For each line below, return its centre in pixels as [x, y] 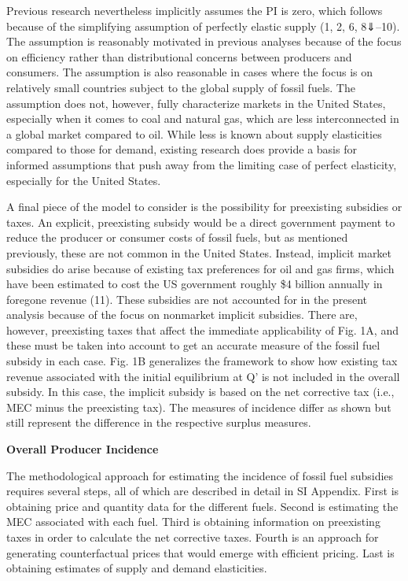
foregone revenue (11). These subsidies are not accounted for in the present [187, 299]
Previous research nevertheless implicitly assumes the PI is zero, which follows [195, 10]
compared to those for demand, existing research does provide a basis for [182, 149]
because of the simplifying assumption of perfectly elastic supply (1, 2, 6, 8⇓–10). [203, 26]
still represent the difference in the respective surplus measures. [159, 422]
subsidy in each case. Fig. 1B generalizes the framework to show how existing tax [202, 361]
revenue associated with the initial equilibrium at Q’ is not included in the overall [203, 376]
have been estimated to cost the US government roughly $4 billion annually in [195, 284]
